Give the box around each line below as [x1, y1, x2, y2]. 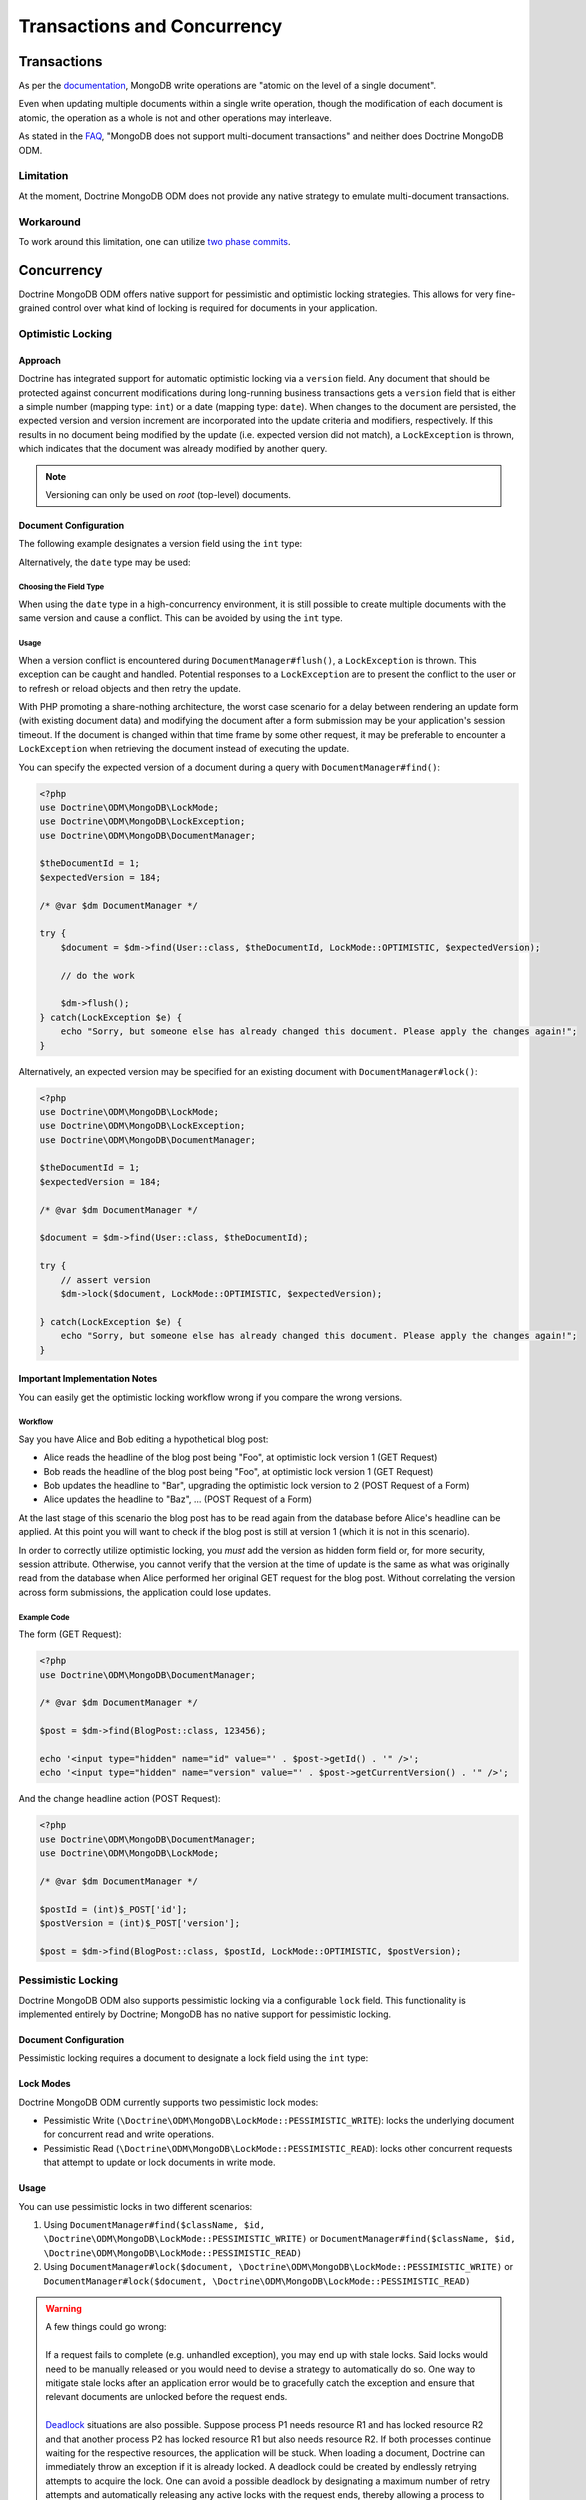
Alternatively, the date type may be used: [18, 556, 191, 568]
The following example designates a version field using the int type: [18, 538, 303, 550]
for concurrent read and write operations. [43, 2128, 215, 2140]
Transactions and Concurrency [18, 15, 283, 37]
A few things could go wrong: [45, 2321, 167, 2333]
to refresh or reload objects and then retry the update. [18, 682, 242, 694]
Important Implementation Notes [18, 1373, 158, 1385]
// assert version [60, 1274, 151, 1285]
